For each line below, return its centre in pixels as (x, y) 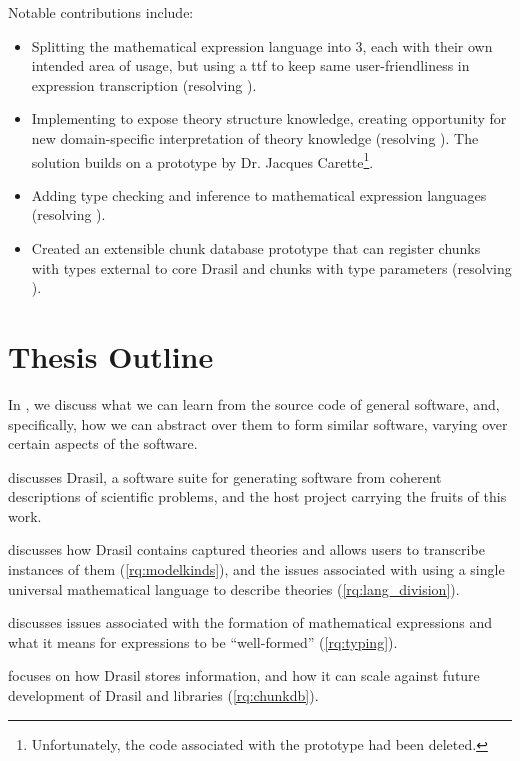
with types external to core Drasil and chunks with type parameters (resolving (271, 267)
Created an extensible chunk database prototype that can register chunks (256, 248)
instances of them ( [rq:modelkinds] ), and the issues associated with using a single (256, 569)
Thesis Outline (111, 355)
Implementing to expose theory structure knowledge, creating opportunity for (269, 118)
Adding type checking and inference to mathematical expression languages (259, 194)
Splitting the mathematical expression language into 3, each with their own (262, 45)
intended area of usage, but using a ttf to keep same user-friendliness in (250, 65)
